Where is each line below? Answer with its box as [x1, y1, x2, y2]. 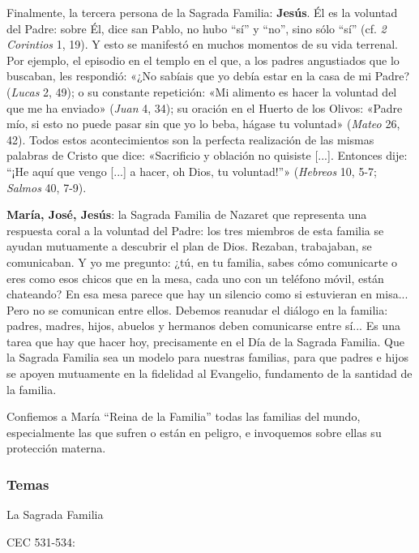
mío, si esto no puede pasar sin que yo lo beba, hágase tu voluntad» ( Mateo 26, [6, 115, 400, 132]
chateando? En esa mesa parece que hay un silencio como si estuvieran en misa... [6, 285, 408, 302]
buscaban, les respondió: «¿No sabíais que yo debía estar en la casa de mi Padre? [6, 67, 410, 84]
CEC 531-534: [6, 533, 75, 550]
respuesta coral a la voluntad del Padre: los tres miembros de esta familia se [6, 221, 384, 238]
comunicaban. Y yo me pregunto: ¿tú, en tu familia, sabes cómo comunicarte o [6, 253, 398, 270]
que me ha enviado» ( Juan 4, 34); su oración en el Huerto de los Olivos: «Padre [6, 99, 403, 116]
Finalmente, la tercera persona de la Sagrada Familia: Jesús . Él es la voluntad [6, 4, 398, 20]
